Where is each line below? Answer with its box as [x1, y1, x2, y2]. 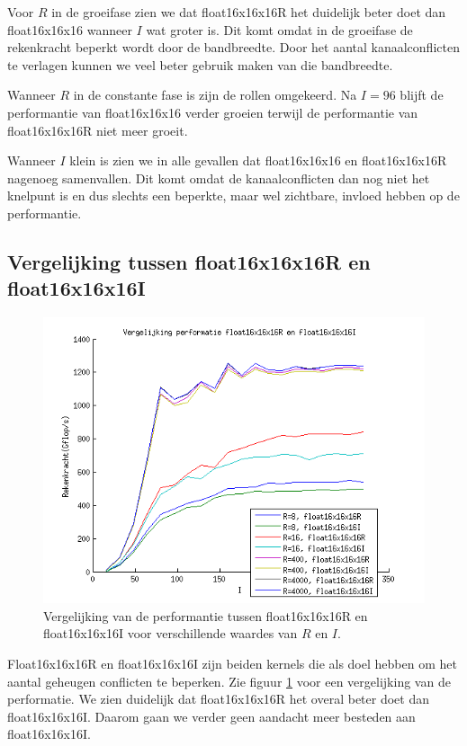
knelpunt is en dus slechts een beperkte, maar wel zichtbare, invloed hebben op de [7, 186, 460, 205]
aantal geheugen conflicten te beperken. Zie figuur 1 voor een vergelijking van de [7, 671, 451, 690]
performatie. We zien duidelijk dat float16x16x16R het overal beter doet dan [7, 689, 429, 708]
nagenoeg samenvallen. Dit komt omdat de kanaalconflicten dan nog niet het [7, 168, 430, 187]
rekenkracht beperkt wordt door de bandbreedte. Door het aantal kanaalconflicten [7, 38, 460, 57]
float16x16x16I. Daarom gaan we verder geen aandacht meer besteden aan [7, 706, 416, 725]
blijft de [400, 85, 444, 104]
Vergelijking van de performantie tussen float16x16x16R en [43, 606, 368, 625]
